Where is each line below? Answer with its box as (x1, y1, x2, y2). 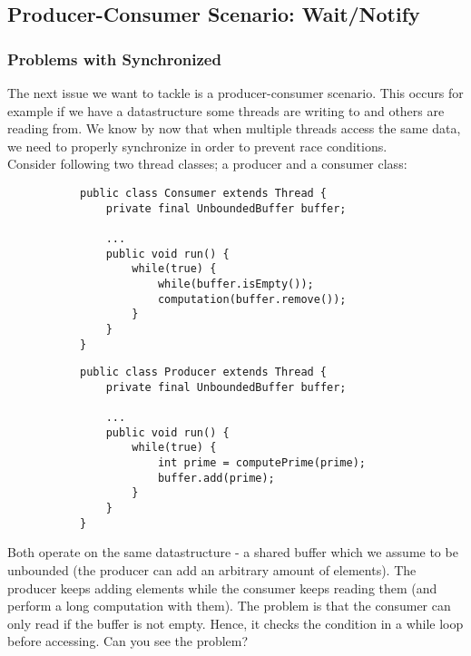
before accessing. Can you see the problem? (7, 632, 249, 651)
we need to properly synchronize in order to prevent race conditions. (7, 136, 388, 155)
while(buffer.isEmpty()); (157, 277, 314, 290)
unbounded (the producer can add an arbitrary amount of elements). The (7, 561, 417, 579)
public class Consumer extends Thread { (80, 186, 328, 200)
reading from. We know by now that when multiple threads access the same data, (7, 119, 461, 138)
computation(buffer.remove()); (157, 292, 347, 306)
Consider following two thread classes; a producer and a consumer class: (7, 154, 407, 173)
